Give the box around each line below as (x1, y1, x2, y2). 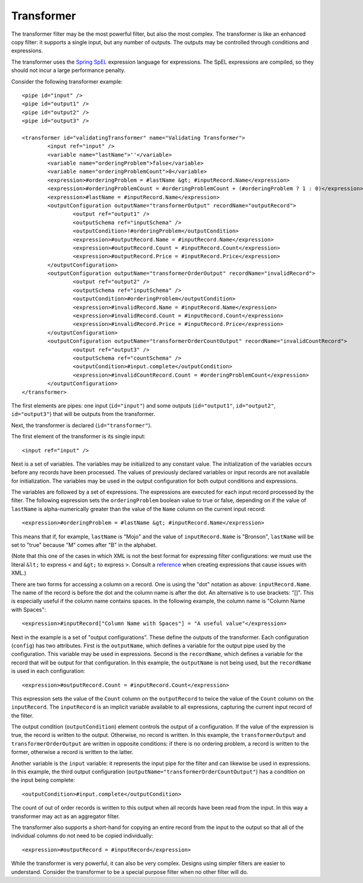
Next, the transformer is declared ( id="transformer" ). (11, 422, 152, 429)
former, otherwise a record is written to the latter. (11, 749, 134, 756)
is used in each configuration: (11, 667, 85, 675)
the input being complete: (11, 776, 76, 784)
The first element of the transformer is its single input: (11, 433, 146, 440)
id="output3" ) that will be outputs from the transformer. (11, 411, 155, 418)
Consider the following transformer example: (11, 78, 123, 85)
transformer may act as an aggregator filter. (11, 812, 120, 820)
